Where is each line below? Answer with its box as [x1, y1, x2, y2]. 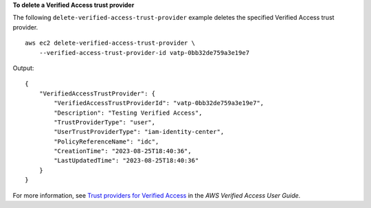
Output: [12, 64, 34, 72]
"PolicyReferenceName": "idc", [54, 137, 159, 146]
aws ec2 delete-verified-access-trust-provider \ [25, 39, 196, 47]
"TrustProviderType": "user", [54, 118, 156, 126]
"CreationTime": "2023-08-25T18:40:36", [54, 148, 192, 155]
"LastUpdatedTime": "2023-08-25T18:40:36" [54, 157, 199, 165]
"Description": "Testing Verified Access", [54, 108, 203, 117]
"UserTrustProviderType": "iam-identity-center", [54, 128, 225, 136]
